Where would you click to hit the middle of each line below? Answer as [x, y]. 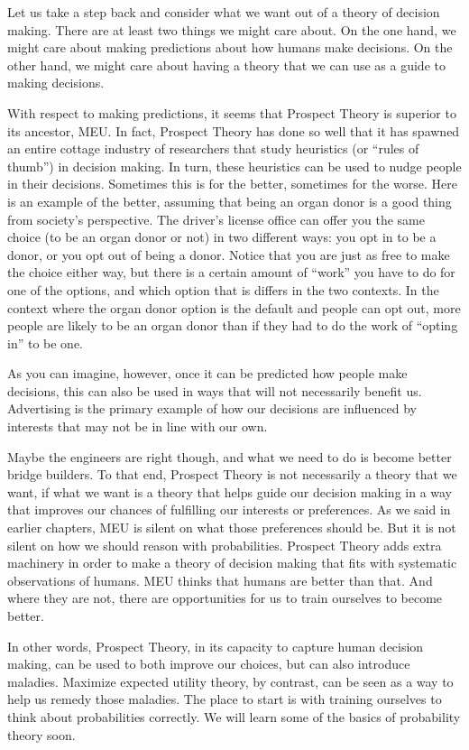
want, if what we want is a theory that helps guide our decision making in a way [230, 491]
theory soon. [41, 734]
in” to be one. [45, 343]
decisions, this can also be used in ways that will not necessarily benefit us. [215, 390]
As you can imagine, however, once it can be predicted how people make [207, 373]
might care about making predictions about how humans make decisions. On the [230, 47]
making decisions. [56, 83]
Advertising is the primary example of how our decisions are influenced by [212, 408]
